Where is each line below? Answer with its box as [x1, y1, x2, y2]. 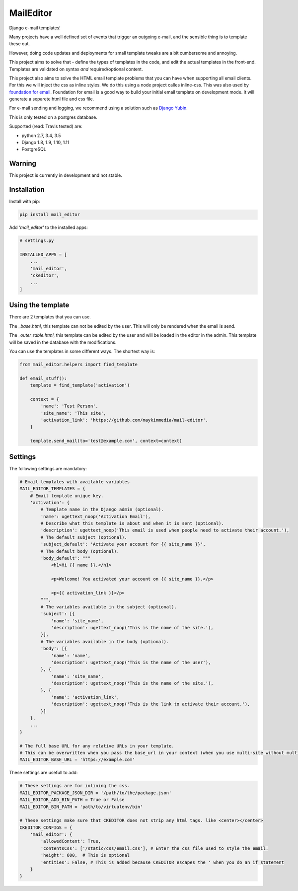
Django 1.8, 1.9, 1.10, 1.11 [21, 140, 70, 146]
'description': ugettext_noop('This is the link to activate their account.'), [51, 701, 250, 707]
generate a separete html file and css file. [9, 96, 94, 102]
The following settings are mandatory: [9, 465, 87, 471]
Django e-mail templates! [9, 25, 61, 31]
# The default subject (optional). [40, 534, 128, 540]
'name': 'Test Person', [40, 403, 99, 409]
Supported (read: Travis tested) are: [9, 123, 83, 129]
